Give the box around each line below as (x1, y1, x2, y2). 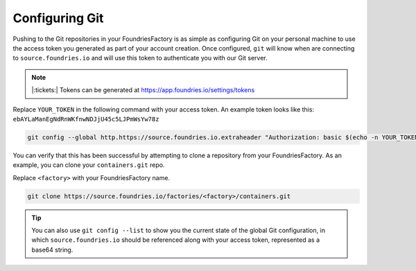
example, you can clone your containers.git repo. (12, 161, 165, 169)
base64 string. (31, 245, 73, 254)
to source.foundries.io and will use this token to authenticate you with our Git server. (12, 54, 268, 62)
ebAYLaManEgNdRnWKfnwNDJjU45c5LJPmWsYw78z (12, 115, 159, 123)
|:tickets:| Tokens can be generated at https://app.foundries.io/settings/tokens (31, 86, 255, 94)
